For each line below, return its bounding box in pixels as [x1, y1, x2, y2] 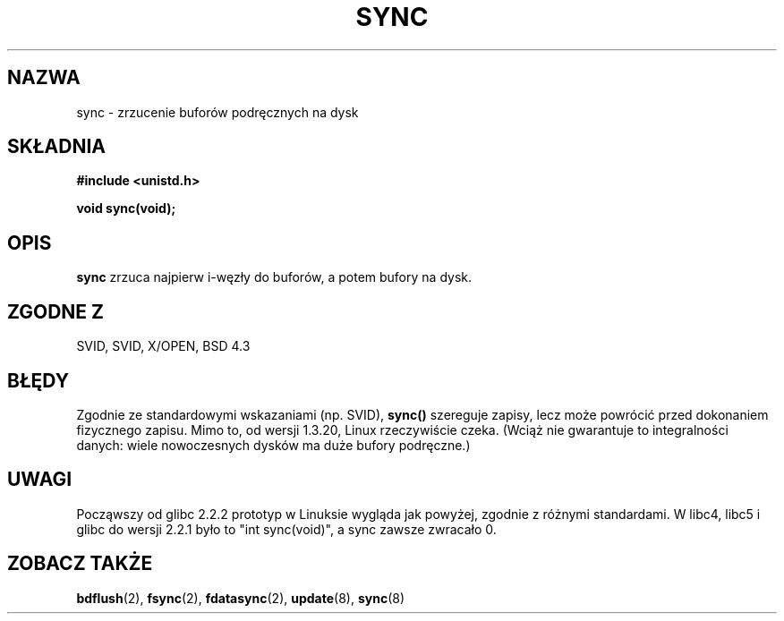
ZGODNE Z [7, 300, 105, 323]
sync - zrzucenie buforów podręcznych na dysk [76, 104, 359, 120]
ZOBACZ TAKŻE [7, 552, 153, 575]
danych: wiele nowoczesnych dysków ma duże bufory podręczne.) [76, 437, 471, 453]
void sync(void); [76, 200, 176, 217]
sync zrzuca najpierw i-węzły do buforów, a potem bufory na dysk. [76, 269, 472, 285]
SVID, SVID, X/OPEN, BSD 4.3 [76, 338, 251, 354]
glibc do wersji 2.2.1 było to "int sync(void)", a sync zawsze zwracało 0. [76, 521, 497, 537]
